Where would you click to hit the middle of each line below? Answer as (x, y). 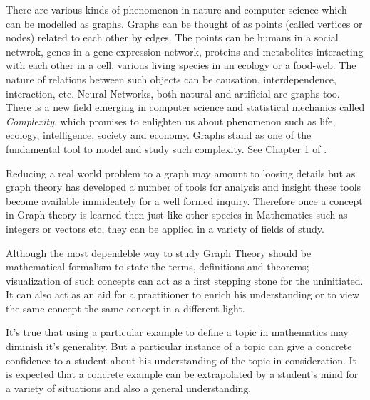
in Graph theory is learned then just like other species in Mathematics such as (177, 215)
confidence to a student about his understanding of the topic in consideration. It (181, 360)
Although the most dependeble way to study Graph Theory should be (159, 252)
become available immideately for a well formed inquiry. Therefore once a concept (184, 200)
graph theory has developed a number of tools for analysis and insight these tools (184, 187)
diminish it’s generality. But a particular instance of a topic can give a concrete (179, 346)
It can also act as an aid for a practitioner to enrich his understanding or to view (183, 294)
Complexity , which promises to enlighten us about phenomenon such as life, (171, 121)
